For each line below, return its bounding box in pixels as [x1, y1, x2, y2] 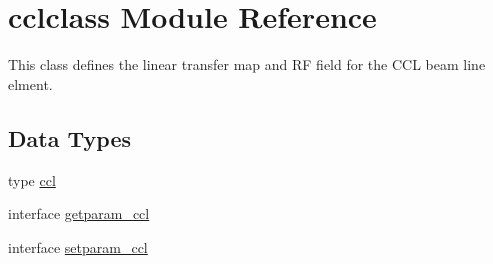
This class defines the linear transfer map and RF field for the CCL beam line [8, 54, 486, 75]
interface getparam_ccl [8, 203, 150, 224]
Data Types [8, 122, 131, 153]
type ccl [8, 169, 56, 190]
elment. [8, 73, 53, 94]
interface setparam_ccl [8, 236, 148, 257]
